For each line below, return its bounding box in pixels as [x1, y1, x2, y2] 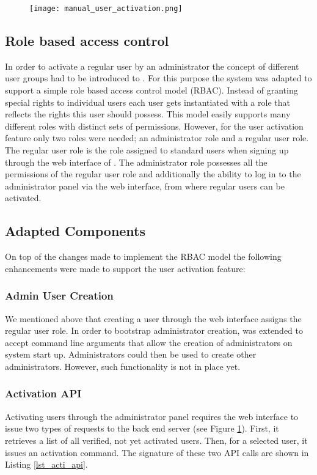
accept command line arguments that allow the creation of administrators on [5, 336, 293, 348]
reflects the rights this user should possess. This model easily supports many [5, 108, 291, 120]
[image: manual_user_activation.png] [29, 4, 183, 13]
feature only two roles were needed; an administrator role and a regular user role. [5, 131, 309, 144]
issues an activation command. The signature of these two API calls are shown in [5, 446, 309, 458]
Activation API [5, 386, 82, 401]
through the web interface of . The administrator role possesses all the [5, 155, 268, 168]
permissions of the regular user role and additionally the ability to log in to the [5, 168, 301, 180]
